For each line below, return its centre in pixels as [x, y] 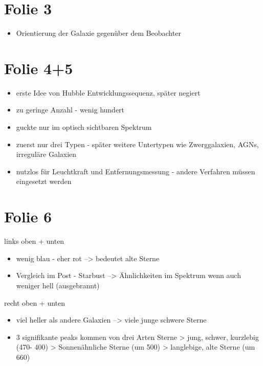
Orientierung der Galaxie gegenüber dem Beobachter [98, 33]
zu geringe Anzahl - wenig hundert [70, 110]
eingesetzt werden [44, 181]
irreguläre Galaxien [46, 154]
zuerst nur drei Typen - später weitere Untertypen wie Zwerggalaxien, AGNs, [137, 144]
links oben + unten [34, 241]
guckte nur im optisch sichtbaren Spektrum [84, 127]
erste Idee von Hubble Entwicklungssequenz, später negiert [108, 92]
